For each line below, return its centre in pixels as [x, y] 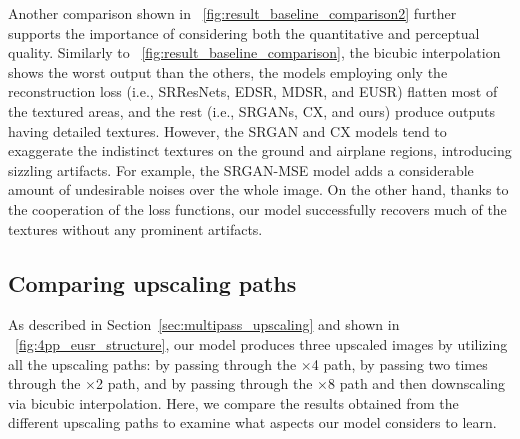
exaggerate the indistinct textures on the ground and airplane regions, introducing [260, 150]
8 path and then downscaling [417, 383]
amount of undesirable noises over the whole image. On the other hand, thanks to [258, 189]
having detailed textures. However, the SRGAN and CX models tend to [227, 130]
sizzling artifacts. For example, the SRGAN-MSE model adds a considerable [241, 169]
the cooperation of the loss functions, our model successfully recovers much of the [257, 208]
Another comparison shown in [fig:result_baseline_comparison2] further [232, 13]
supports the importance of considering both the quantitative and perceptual [244, 32]
